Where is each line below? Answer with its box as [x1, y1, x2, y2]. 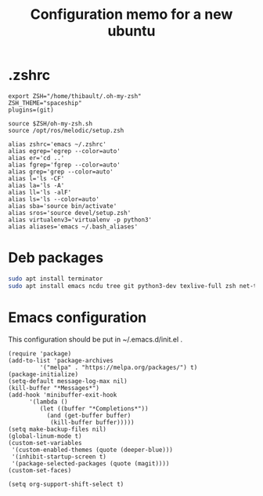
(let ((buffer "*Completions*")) [39, 404, 149, 413]
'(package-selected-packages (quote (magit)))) [11, 459, 170, 468]
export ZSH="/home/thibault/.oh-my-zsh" [8, 92, 142, 100]
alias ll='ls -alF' [8, 188, 72, 196]
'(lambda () [28, 398, 68, 406]
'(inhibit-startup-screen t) [11, 453, 107, 461]
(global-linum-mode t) [8, 432, 82, 440]
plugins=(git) [8, 106, 55, 114]
